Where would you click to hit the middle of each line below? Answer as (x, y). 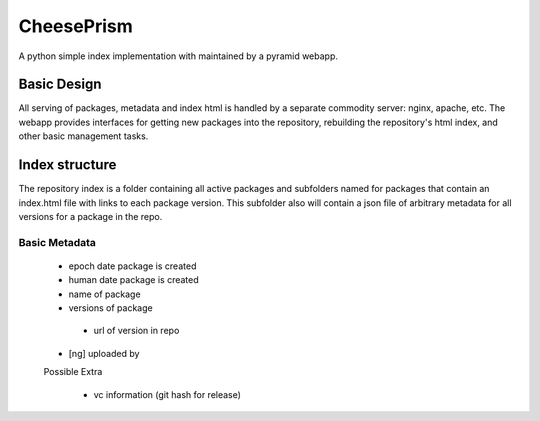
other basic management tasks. (83, 136)
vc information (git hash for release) (167, 394)
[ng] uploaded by (104, 353)
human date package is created (133, 280)
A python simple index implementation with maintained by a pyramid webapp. (178, 56)
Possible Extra (73, 372)
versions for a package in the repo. (90, 216)
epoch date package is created (132, 266)
